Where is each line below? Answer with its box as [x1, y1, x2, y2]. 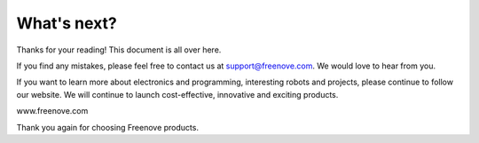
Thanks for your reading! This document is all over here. [16, 44, 222, 55]
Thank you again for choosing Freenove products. [16, 122, 200, 132]
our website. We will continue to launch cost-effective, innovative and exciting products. [16, 89, 339, 99]
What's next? [16, 13, 117, 33]
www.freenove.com [16, 106, 89, 116]
